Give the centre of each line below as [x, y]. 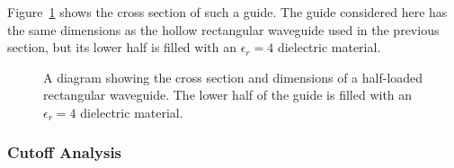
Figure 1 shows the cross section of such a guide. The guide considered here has [227, 12]
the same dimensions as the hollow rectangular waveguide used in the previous [223, 29]
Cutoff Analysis [65, 152]
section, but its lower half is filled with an [122, 47]
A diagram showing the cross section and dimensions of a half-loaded [233, 77]
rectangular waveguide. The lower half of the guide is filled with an [228, 95]
